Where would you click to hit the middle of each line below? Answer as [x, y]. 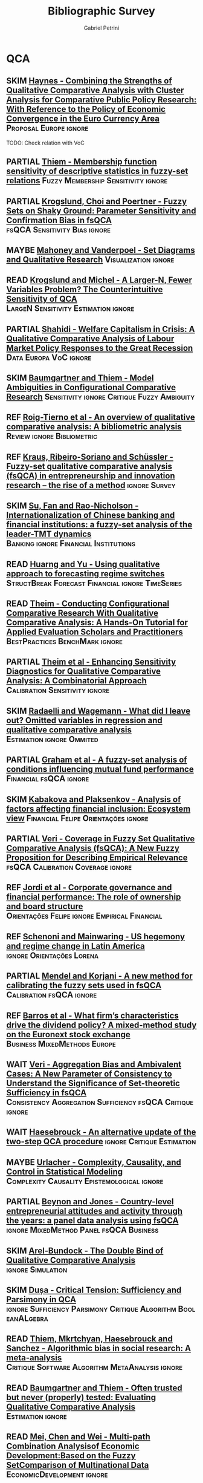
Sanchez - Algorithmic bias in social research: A [99, 1348]
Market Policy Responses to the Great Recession [100, 348]
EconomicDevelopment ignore [57, 1475]
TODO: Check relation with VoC [45, 143]
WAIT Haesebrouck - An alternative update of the [101, 1132]
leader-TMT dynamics [49, 534]
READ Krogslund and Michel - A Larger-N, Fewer [99, 280]
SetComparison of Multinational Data [78, 1465]
